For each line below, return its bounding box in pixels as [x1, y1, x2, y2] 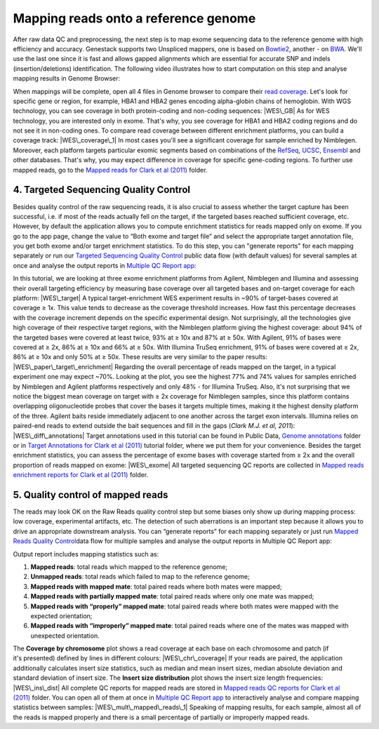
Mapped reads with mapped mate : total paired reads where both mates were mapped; [30, 582, 282, 591]
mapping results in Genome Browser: [13, 74, 121, 83]
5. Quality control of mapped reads [13, 488, 168, 501]
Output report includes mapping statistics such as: [13, 549, 159, 558]
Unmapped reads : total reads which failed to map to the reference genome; [30, 573, 250, 581]
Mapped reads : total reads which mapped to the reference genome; [30, 562, 228, 571]
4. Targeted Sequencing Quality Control [13, 184, 191, 196]
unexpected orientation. [30, 631, 100, 640]
